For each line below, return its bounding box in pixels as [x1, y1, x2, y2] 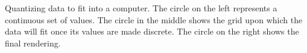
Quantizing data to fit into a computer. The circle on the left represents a [5, 2, 277, 14]
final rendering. [5, 36, 61, 49]
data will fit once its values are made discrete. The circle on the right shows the [5, 25, 299, 38]
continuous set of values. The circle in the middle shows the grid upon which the [5, 13, 303, 26]
